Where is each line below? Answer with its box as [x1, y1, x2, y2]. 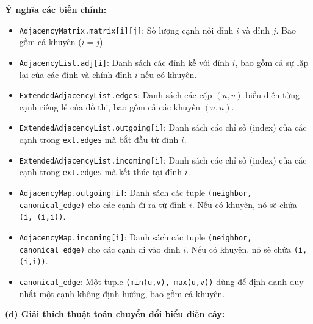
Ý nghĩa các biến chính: [5, 3, 107, 15]
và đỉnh [242, 23, 270, 36]
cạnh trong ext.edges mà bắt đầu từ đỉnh [19, 133, 179, 145]
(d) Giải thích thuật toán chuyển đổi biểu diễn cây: [5, 308, 225, 320]
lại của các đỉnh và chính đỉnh [19, 68, 132, 81]
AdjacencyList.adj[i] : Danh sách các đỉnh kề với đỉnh [19, 56, 229, 68]
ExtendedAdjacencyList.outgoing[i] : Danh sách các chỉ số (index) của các [19, 121, 307, 134]
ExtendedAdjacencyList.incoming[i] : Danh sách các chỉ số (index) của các [19, 153, 307, 166]
